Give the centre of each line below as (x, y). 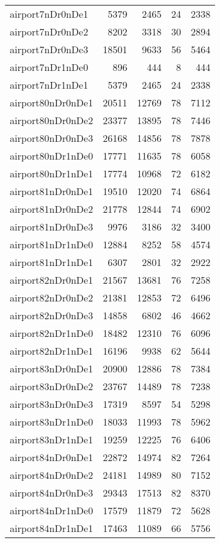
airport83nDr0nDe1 (52, 368)
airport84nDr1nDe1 (52, 528)
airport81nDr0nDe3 (52, 227)
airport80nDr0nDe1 (52, 102)
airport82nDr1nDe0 (52, 333)
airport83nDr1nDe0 (52, 422)
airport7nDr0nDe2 (49, 31)
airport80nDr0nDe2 (52, 120)
